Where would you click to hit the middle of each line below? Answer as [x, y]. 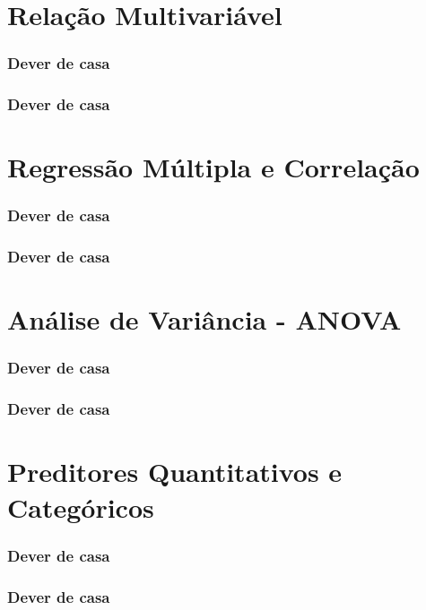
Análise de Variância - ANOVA [204, 319]
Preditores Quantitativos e [175, 472]
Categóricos [81, 507]
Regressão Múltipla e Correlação [213, 167]
